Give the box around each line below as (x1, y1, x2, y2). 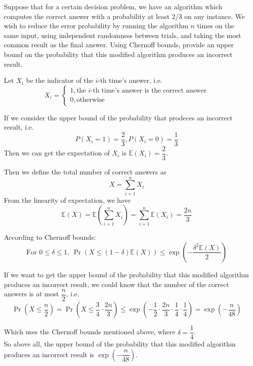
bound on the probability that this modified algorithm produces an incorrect (4, 49, 233, 59)
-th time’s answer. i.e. (97, 75, 162, 85)
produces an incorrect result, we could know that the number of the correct (4, 279, 229, 289)
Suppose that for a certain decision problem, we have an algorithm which (4, 1, 222, 11)
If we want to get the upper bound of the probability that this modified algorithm (4, 269, 249, 279)
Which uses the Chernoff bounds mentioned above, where (4, 327, 175, 337)
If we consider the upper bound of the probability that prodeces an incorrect (4, 112, 233, 122)
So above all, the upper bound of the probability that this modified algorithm (4, 339, 236, 349)
